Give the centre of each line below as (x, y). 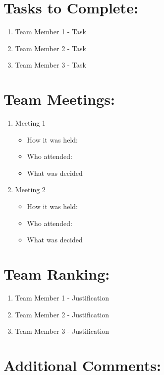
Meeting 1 (30, 123)
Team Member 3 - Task (51, 65)
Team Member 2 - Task (51, 48)
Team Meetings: (59, 99)
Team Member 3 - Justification (62, 331)
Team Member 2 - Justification (62, 314)
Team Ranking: (57, 273)
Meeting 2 (30, 189)
